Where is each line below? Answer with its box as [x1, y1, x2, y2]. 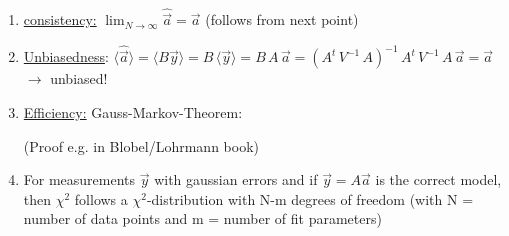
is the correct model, [375, 169, 502, 190]
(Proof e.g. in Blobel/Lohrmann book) [23, 135, 260, 156]
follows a [74, 188, 128, 209]
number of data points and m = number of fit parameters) [23, 208, 382, 229]
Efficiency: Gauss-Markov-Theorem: [23, 102, 243, 123]
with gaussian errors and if [154, 169, 318, 190]
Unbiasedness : [23, 46, 109, 67]
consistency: [23, 9, 97, 30]
